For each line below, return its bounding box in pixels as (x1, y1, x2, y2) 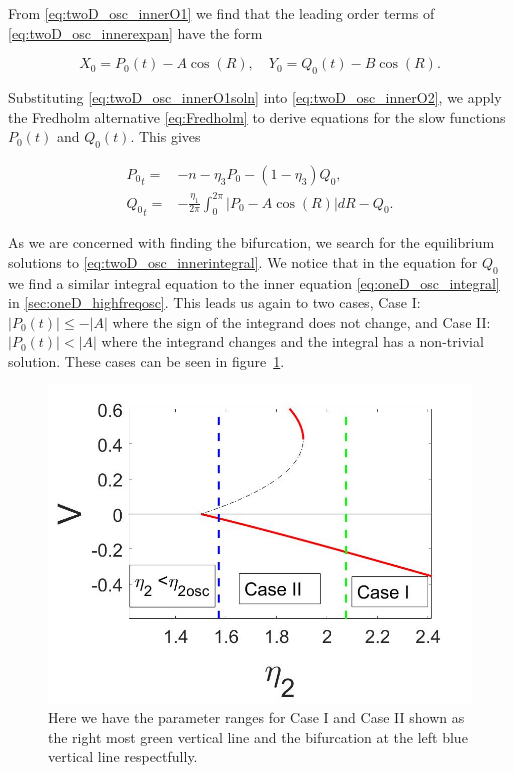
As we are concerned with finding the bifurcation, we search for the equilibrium (8, 232, 495, 253)
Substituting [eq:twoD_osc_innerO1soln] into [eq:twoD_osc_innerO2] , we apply (8, 86, 502, 107)
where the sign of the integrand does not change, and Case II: (112, 311, 491, 332)
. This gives (130, 126, 201, 147)
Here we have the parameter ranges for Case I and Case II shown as (48, 707, 465, 728)
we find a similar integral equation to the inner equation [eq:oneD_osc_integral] (8, 272, 500, 293)
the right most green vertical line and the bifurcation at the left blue (48, 726, 468, 747)
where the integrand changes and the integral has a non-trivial (101, 331, 484, 352)
